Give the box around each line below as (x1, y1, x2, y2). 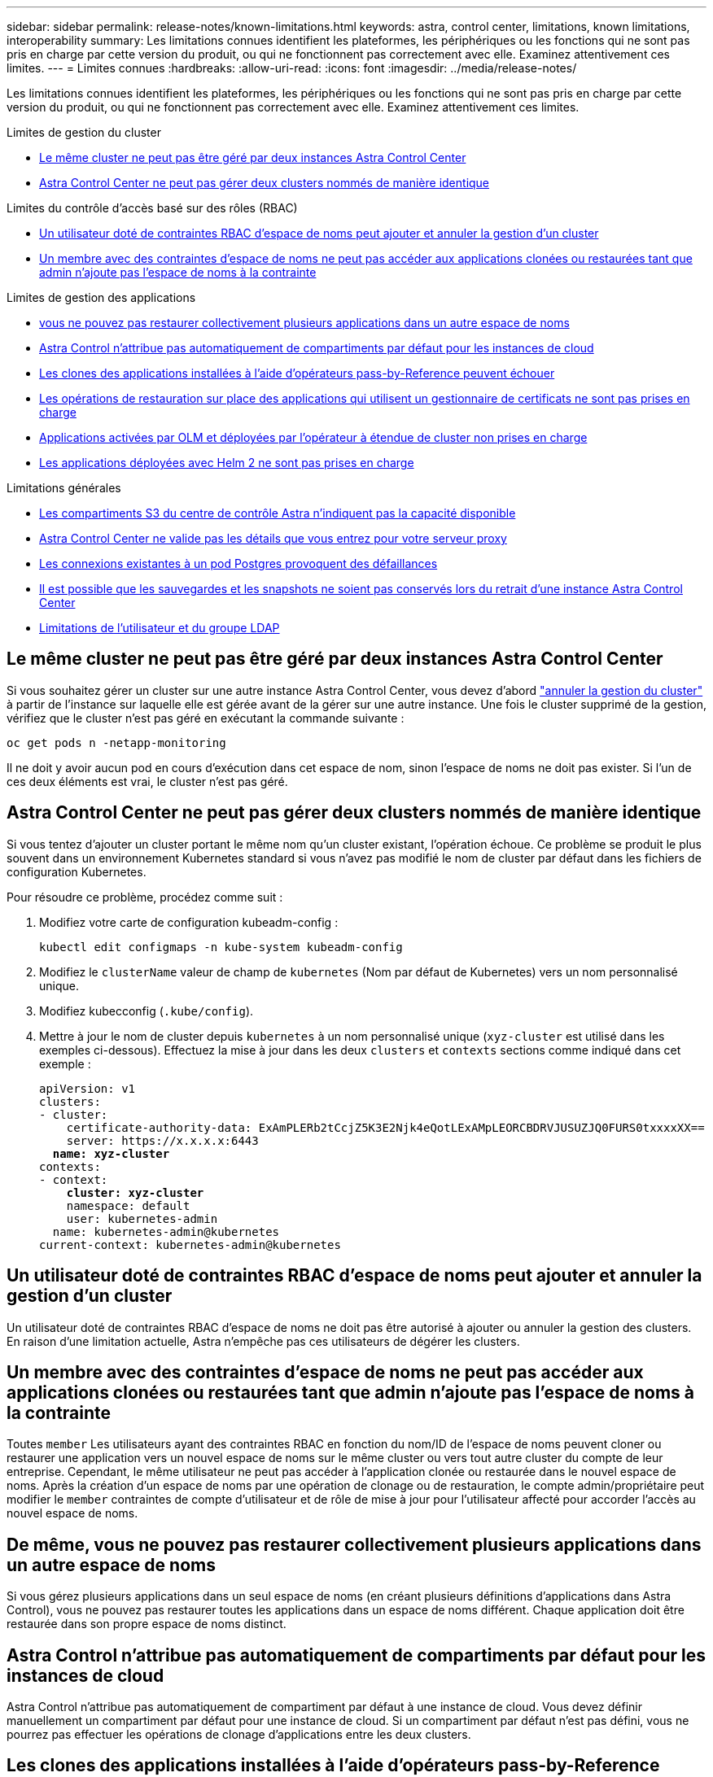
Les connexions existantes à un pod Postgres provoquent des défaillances (39, 557, 438, 570)
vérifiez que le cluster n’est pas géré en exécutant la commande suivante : (7, 710, 405, 725)
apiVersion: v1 (39, 1081, 136, 1095)
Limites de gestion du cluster (7, 125, 161, 139)
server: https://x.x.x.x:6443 (66, 1133, 259, 1147)
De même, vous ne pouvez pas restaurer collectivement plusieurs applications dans (7, 1534, 702, 1555)
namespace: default (66, 1198, 190, 1212)
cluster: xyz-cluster (66, 1185, 204, 1199)
